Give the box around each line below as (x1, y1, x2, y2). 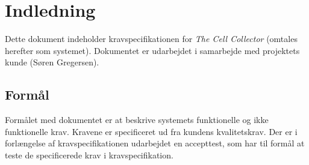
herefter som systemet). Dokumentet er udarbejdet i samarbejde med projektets (5, 44, 300, 56)
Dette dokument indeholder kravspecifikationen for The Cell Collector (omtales (5, 32, 298, 45)
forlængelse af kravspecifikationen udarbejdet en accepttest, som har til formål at (5, 137, 305, 149)
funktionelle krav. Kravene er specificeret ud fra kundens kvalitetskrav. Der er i (5, 125, 298, 137)
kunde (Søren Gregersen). (5, 56, 99, 68)
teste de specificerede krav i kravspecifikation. (5, 148, 173, 161)
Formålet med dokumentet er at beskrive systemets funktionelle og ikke (5, 113, 269, 126)
